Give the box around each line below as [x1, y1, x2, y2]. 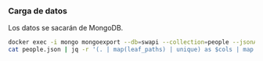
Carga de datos [8, 5, 68, 16]
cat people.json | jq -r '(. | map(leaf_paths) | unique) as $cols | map [8, 45, 254, 54]
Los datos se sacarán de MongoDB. [8, 23, 124, 33]
